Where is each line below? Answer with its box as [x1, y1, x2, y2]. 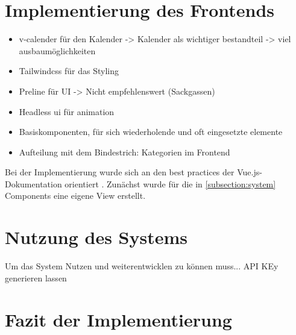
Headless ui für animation [19, 105, 115, 117]
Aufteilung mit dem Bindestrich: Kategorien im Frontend [19, 145, 230, 158]
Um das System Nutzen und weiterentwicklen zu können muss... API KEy [5, 260, 279, 272]
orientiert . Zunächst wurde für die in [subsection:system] [65, 177, 276, 190]
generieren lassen [5, 271, 67, 284]
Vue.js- [237, 166, 262, 178]
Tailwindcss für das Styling [19, 64, 119, 77]
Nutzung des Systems [5, 225, 188, 249]
